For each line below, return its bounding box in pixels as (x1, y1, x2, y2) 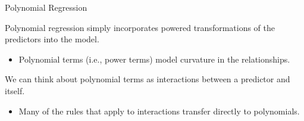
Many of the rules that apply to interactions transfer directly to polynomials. (18, 104, 300, 117)
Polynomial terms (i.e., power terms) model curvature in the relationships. (18, 52, 290, 65)
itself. (5, 84, 25, 97)
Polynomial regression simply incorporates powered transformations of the (5, 21, 275, 33)
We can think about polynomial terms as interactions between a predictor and (5, 73, 290, 85)
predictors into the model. (5, 33, 99, 45)
